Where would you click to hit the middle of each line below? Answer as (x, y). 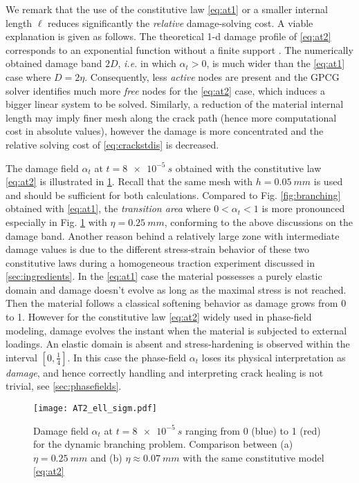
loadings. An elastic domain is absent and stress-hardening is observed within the (178, 344)
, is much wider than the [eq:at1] (276, 63)
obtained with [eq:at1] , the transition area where (108, 208)
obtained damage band (54, 63)
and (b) (106, 457)
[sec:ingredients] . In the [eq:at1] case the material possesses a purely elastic (164, 276)
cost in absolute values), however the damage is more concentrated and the (165, 131)
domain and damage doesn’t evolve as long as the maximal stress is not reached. (176, 289)
